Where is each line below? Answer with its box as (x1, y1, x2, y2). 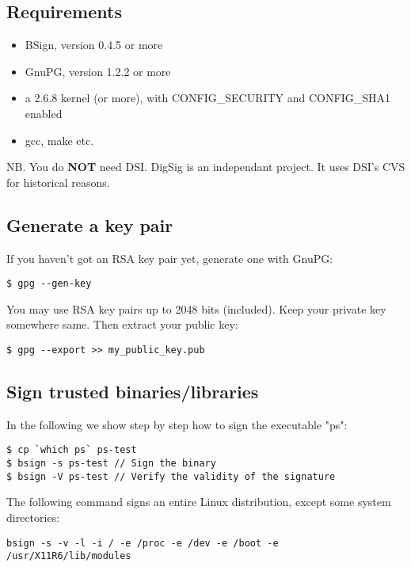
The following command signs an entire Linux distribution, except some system (6, 493, 391, 510)
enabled (25, 105, 63, 121)
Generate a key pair (6, 212, 173, 237)
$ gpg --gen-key (6, 278, 92, 290)
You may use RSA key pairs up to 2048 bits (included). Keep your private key (6, 300, 386, 317)
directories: (6, 509, 60, 526)
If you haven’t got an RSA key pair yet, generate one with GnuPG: (6, 249, 333, 266)
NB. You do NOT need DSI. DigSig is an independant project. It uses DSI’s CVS (6, 158, 405, 175)
